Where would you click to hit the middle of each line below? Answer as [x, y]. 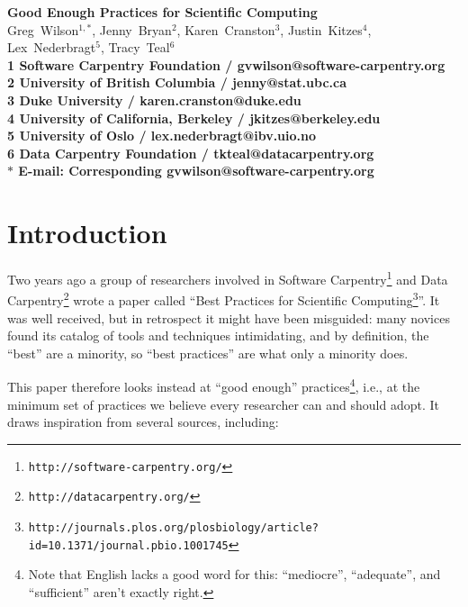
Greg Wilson [43, 29]
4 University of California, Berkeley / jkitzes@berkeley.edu [194, 118]
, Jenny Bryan [132, 29]
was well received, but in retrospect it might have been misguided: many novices [229, 317]
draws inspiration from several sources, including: [143, 422]
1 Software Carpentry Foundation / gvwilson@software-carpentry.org [226, 64]
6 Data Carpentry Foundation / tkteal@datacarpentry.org [191, 153]
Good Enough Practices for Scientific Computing [162, 12]
